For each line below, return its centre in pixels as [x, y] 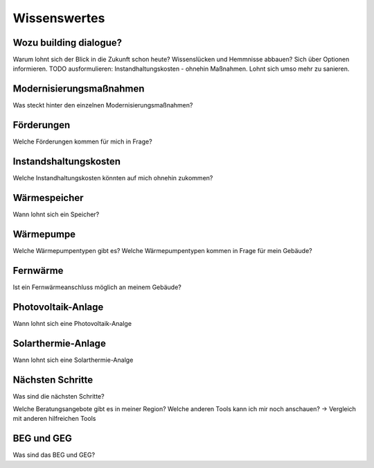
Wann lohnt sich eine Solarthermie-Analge [73, 360]
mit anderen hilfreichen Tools [54, 419]
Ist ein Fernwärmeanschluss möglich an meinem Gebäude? [97, 287]
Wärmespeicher [48, 198]
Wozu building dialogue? [68, 43]
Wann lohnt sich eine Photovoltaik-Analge [72, 323]
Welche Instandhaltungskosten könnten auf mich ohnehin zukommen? [113, 178]
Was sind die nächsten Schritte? [59, 396]
